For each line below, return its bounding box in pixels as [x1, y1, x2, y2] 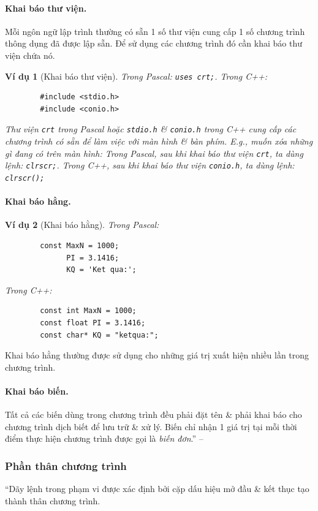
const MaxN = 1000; [40, 241, 119, 251]
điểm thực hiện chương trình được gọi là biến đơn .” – [5, 432, 203, 445]
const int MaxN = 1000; [40, 306, 137, 316]
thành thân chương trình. [5, 494, 100, 507]
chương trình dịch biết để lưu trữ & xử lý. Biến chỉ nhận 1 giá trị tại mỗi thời [5, 420, 297, 433]
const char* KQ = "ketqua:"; [40, 330, 159, 339]
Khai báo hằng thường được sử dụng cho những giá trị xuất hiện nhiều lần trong [5, 349, 309, 361]
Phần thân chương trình [5, 458, 127, 473]
